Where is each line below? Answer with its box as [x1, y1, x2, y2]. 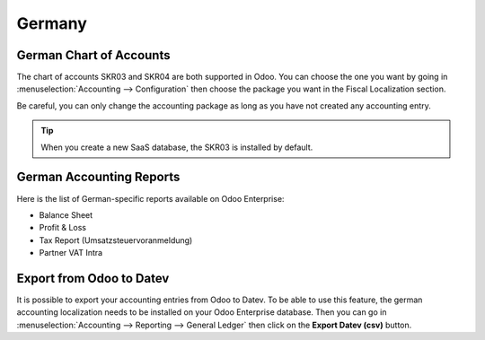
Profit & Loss [39, 222, 87, 233]
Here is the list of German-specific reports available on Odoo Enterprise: [16, 193, 285, 204]
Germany [16, 13, 87, 33]
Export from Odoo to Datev [16, 270, 170, 286]
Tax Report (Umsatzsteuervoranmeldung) [39, 234, 193, 246]
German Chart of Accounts [16, 48, 171, 63]
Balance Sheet [39, 209, 93, 220]
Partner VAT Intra [39, 248, 103, 258]
